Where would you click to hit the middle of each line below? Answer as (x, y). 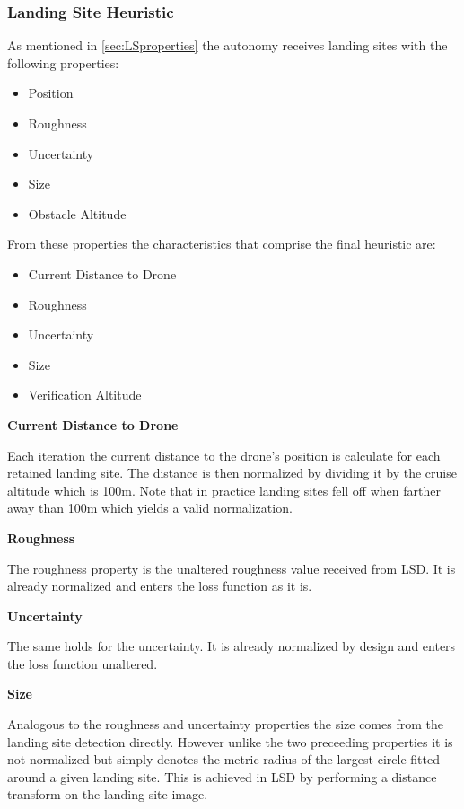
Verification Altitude (85, 395)
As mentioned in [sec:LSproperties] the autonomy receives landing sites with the (228, 45)
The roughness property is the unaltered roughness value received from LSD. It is (232, 568)
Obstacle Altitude (77, 213)
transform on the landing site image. (108, 794)
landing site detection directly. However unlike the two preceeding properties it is (230, 741)
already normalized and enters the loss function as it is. (160, 586)
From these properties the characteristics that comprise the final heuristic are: (222, 244)
